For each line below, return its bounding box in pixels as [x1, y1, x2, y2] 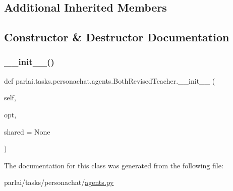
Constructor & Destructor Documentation [4, 29, 229, 45]
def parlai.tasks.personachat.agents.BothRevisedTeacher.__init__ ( [4, 75, 215, 86]
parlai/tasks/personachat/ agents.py [4, 177, 114, 187]
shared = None [4, 126, 50, 137]
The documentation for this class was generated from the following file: [4, 160, 223, 170]
